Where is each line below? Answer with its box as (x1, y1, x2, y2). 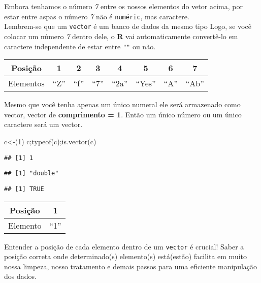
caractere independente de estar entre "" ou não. (4, 41, 156, 51)
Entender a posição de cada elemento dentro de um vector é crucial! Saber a (4, 241, 244, 251)
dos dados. (4, 271, 37, 281)
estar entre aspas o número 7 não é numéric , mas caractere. (4, 11, 189, 21)
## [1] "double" (4, 170, 59, 177)
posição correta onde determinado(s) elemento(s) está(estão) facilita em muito (4, 251, 247, 262)
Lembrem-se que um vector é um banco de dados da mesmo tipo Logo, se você (4, 21, 251, 32)
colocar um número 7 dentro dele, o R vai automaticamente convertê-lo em (4, 30, 238, 41)
